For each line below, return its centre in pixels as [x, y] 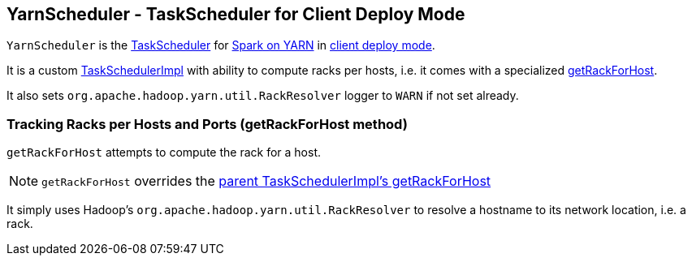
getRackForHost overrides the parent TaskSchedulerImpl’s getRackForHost [266, 181]
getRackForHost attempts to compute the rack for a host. [164, 152]
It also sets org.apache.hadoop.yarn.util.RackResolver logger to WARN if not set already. [263, 96]
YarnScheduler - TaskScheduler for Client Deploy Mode [236, 14]
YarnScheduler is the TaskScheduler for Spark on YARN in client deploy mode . [221, 45]
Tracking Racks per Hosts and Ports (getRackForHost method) [207, 124]
